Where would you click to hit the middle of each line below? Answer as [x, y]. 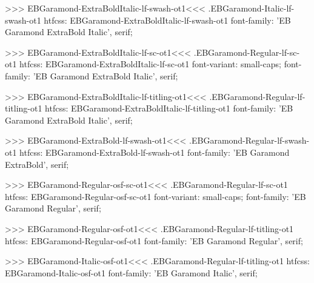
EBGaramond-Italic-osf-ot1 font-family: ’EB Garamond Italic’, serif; [131, 272]
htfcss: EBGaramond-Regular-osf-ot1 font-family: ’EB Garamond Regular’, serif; [154, 240]
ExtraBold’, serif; [37, 164]
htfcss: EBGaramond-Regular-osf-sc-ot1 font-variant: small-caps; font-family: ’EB [155, 196]
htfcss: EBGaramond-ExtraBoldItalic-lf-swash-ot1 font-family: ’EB [167, 20]
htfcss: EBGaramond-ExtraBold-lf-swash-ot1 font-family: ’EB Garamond [155, 152]
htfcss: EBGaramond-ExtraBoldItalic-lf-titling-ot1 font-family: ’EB [169, 108]
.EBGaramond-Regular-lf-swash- [249, 140]
